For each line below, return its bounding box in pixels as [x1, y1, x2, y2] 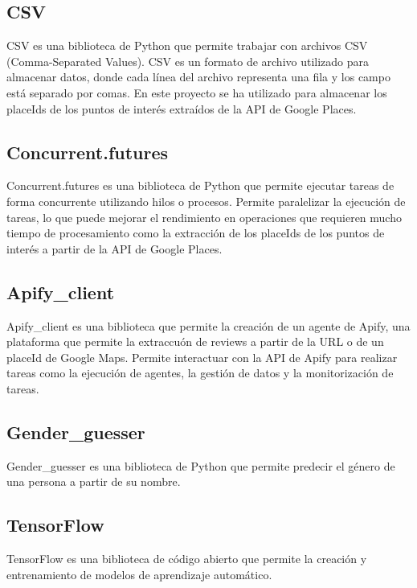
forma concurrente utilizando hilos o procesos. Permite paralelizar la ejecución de [6, 192, 406, 209]
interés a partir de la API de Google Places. [6, 240, 223, 257]
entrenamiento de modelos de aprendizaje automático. [6, 565, 272, 582]
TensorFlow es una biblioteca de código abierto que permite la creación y [6, 550, 367, 567]
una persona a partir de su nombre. [6, 473, 181, 490]
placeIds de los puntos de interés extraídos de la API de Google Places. [6, 100, 357, 117]
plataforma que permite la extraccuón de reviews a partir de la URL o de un [6, 333, 384, 350]
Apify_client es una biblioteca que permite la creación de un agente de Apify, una [6, 317, 411, 334]
